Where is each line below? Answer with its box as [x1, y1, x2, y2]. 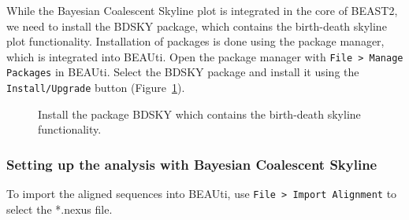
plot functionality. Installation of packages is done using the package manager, [6, 33, 385, 49]
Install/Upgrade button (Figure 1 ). [6, 79, 185, 96]
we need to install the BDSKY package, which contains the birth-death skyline [6, 17, 387, 34]
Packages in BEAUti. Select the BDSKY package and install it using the [6, 64, 359, 80]
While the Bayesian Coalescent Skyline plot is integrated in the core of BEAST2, [6, 2, 398, 18]
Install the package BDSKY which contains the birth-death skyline [38, 105, 361, 122]
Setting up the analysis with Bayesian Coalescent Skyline [6, 154, 377, 174]
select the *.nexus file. [6, 200, 113, 217]
